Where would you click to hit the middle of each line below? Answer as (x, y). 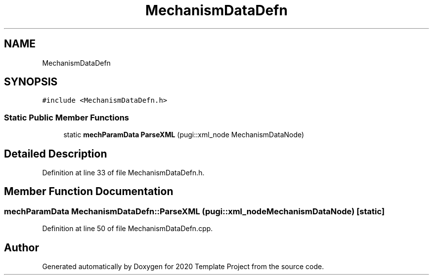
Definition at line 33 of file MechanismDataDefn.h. (123, 173)
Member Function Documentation (89, 192)
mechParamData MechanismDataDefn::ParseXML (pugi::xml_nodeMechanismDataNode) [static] (195, 211)
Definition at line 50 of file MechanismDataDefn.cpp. (128, 229)
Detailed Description (56, 154)
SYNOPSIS (31, 82)
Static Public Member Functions (67, 117)
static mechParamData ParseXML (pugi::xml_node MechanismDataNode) (184, 135)
